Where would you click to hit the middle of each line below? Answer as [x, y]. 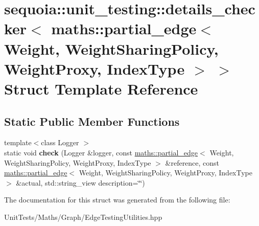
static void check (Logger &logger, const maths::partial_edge [101, 152]
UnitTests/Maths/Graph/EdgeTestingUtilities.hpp [83, 217]
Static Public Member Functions [92, 121]
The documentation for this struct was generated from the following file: [117, 200]
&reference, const [192, 162]
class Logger [60, 142]
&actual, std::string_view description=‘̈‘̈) [80, 182]
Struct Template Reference [101, 88]
